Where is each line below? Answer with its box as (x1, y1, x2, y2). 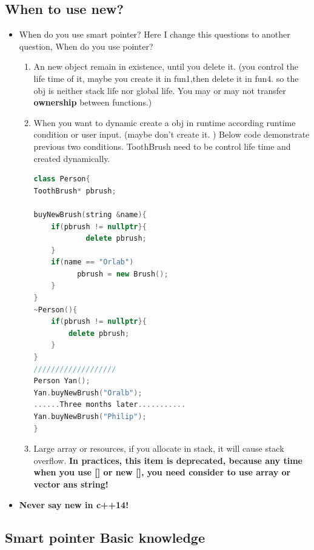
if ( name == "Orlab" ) (51, 258, 134, 267)
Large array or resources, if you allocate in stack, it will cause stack (33, 442, 284, 455)
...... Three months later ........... (33, 400, 186, 409)
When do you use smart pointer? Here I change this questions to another (19, 28, 290, 41)
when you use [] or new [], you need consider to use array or (33, 466, 291, 478)
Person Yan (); (33, 377, 90, 386)
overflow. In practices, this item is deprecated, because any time (33, 454, 302, 466)
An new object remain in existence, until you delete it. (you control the (33, 60, 299, 73)
